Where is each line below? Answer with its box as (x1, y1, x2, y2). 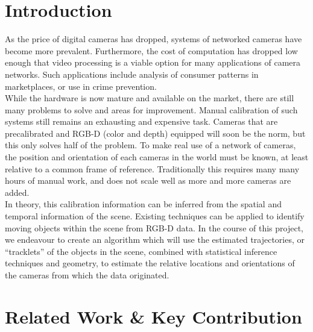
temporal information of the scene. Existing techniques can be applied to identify (5, 210, 305, 222)
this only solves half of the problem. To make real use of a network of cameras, (5, 139, 296, 151)
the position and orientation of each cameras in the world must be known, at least (5, 151, 309, 163)
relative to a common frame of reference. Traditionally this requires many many (5, 162, 300, 175)
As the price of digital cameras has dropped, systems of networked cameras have (5, 33, 302, 45)
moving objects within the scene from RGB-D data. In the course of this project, (5, 221, 303, 234)
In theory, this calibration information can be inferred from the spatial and (5, 198, 282, 210)
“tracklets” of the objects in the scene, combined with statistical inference (5, 245, 277, 257)
